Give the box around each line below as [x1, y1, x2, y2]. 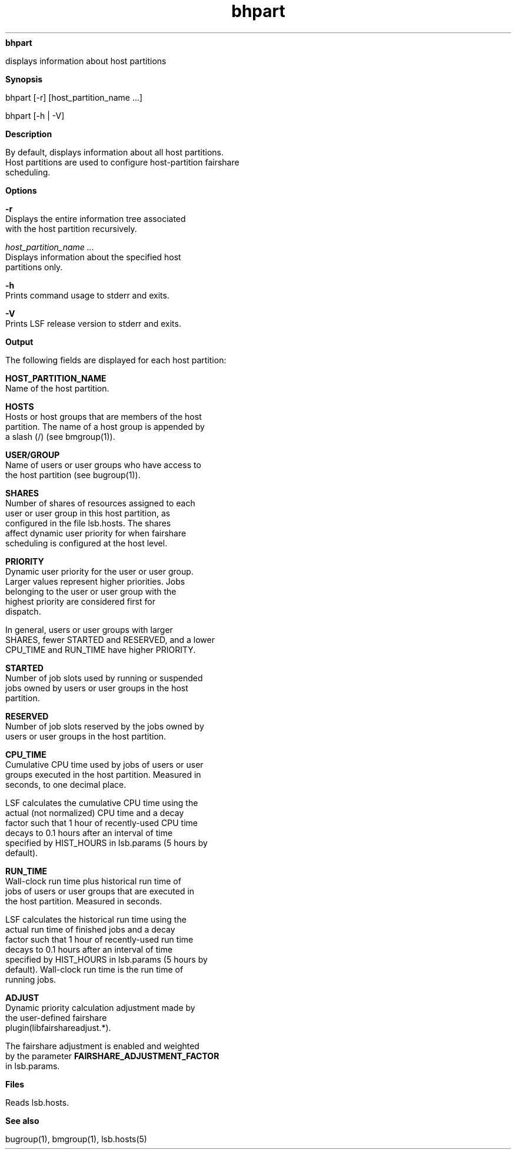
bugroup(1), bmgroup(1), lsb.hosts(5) [5, 1133, 147, 1144]
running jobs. [5, 974, 56, 984]
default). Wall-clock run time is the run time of [5, 964, 184, 974]
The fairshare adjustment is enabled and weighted [5, 1040, 199, 1051]
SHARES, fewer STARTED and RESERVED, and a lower [5, 634, 215, 645]
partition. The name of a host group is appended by [5, 421, 205, 432]
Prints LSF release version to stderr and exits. [5, 318, 181, 329]
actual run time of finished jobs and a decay [5, 924, 175, 934]
